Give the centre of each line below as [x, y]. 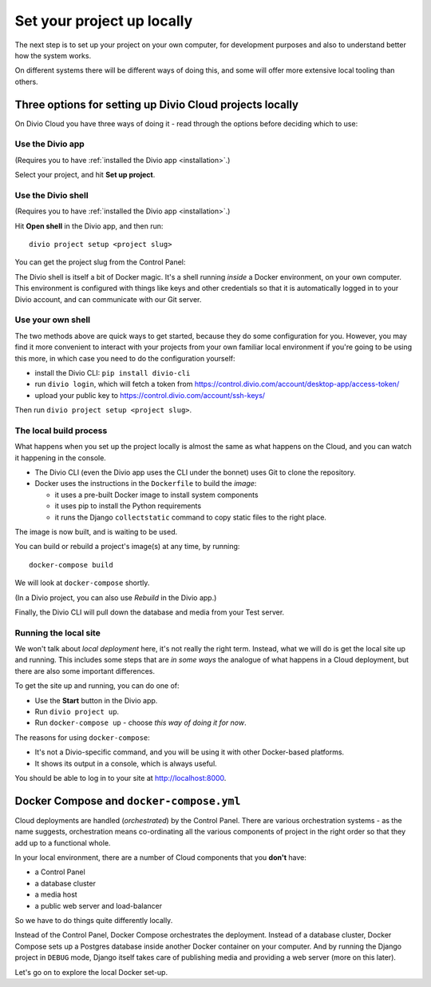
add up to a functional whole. [63, 842]
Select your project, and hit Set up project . [85, 175]
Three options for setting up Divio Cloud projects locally [157, 104]
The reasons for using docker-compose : [83, 737]
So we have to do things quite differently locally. [94, 921]
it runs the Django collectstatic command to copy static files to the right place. [191, 517]
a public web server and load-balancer [99, 905]
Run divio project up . [77, 712]
